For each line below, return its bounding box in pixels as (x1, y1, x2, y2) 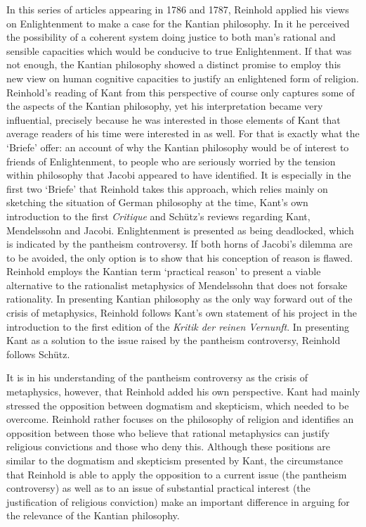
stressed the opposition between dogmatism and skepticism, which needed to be (6, 398, 349, 412)
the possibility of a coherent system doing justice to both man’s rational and (6, 30, 336, 44)
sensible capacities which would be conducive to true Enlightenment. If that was (6, 43, 352, 58)
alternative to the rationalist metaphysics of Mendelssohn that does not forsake (6, 277, 348, 292)
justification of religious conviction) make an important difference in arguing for (6, 494, 350, 509)
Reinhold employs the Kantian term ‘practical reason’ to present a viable (6, 264, 321, 279)
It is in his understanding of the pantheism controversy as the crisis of (6, 370, 308, 385)
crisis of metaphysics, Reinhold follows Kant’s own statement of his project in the (6, 305, 358, 320)
